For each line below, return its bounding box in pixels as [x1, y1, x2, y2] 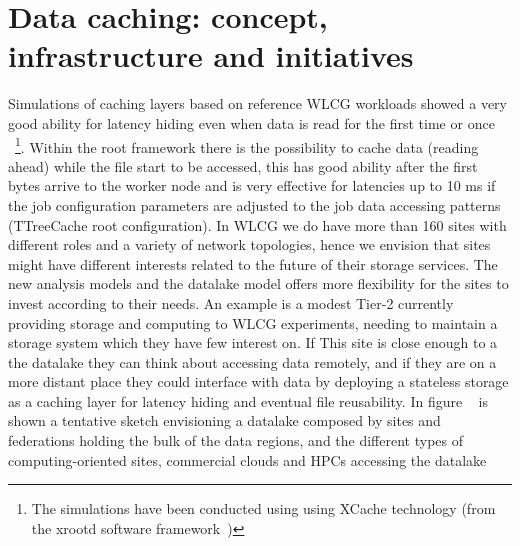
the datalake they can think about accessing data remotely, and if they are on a [8, 351, 497, 372]
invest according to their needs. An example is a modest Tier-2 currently [8, 292, 454, 313]
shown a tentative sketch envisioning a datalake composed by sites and [8, 410, 441, 431]
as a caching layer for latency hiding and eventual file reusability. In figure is [8, 390, 488, 411]
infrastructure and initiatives [8, 35, 414, 76]
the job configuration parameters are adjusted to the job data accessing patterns [8, 194, 501, 215]
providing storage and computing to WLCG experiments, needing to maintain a [8, 312, 498, 333]
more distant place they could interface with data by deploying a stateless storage [8, 371, 509, 392]
